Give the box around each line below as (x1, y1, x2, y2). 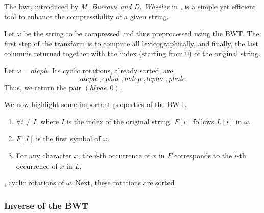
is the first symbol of (36, 133, 101, 144)
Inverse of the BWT (4, 199, 89, 211)
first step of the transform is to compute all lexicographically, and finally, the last (4, 38, 258, 48)
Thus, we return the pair (4, 82, 82, 92)
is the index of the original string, (66, 116, 172, 126)
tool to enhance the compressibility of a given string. (4, 11, 169, 21)
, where (36, 116, 59, 126)
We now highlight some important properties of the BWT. (4, 99, 187, 110)
